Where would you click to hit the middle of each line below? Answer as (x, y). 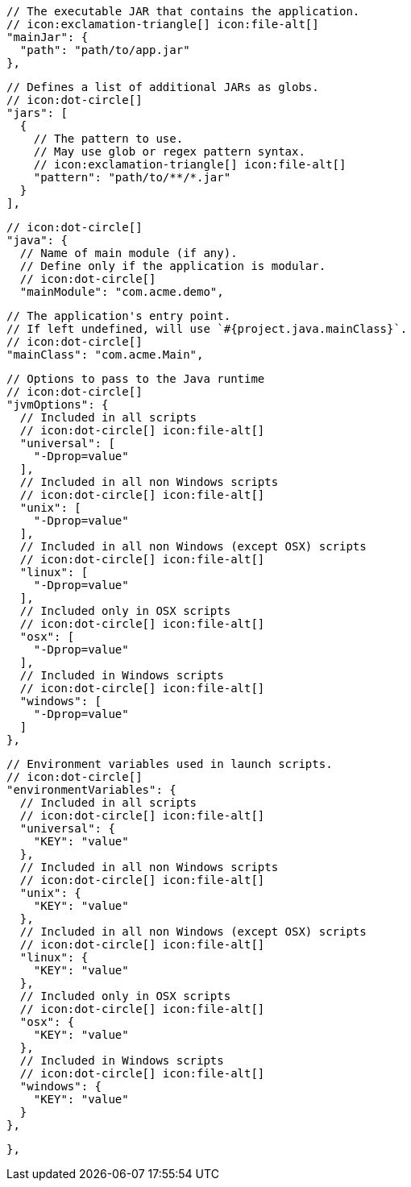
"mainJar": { (48, 37)
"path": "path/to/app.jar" (105, 50)
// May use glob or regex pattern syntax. (169, 151)
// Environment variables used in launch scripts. (170, 764)
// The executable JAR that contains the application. (183, 11)
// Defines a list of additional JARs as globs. (163, 87)
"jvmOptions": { (58, 405)
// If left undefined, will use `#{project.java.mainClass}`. (207, 329)
